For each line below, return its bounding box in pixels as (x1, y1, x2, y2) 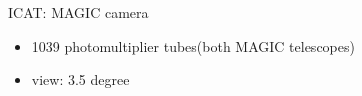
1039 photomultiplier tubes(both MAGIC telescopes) (31, 35, 355, 56)
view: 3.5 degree (31, 69, 130, 90)
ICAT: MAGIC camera (8, 2, 149, 22)
